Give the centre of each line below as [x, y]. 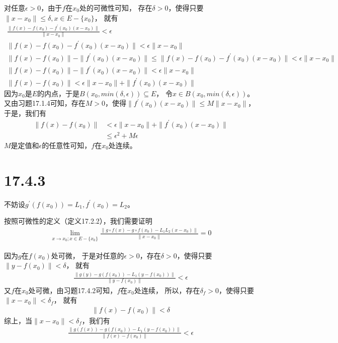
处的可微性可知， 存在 [116, 8]
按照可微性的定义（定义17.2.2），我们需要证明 [78, 221]
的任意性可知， [67, 145]
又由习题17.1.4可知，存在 [45, 103]
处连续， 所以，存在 [167, 290]
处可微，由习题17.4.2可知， [73, 290]
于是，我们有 [25, 113]
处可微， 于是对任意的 [88, 255]
